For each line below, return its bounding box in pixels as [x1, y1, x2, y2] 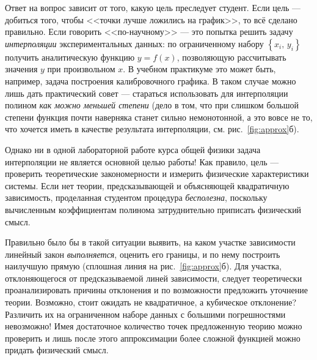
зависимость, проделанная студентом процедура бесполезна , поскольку [5, 191, 268, 204]
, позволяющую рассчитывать [177, 50, 286, 63]
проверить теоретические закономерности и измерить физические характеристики [5, 167, 309, 180]
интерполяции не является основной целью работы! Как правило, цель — [5, 155, 279, 168]
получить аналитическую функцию [5, 50, 135, 63]
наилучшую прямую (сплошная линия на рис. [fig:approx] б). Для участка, [5, 260, 282, 272]
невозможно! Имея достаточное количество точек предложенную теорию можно [5, 320, 302, 332]
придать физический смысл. [5, 343, 109, 356]
